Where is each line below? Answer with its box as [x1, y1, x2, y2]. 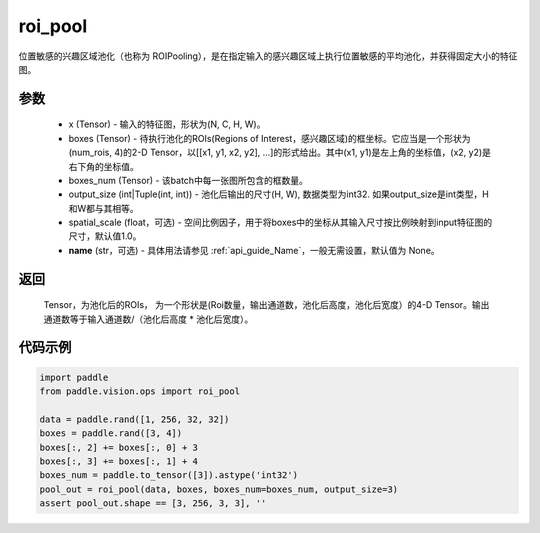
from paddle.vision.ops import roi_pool [39, 386, 240, 397]
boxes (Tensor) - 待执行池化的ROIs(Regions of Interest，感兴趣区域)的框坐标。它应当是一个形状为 [68, 132, 471, 144]
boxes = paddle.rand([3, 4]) [39, 428, 183, 439]
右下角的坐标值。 [68, 160, 139, 172]
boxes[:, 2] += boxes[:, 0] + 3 [39, 441, 199, 453]
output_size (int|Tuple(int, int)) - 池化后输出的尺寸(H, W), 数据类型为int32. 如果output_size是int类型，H [68, 188, 489, 200]
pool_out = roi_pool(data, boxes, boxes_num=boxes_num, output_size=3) [39, 483, 399, 495]
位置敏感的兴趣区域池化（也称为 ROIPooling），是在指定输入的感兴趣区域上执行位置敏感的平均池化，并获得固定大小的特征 [18, 50, 518, 62]
